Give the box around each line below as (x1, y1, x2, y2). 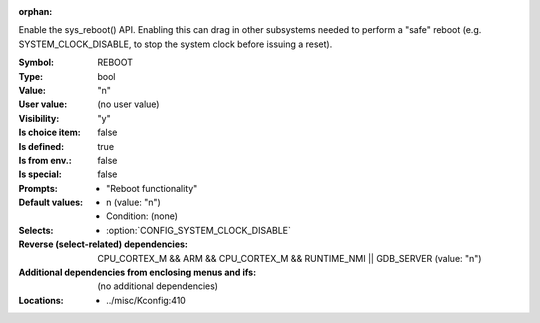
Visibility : (18, 112, 60, 124)
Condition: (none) (106, 210, 179, 222)
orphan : (18, 6, 53, 17)
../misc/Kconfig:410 (106, 294, 187, 306)
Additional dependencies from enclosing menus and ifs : (18, 266, 257, 279)
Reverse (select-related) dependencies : (18, 238, 189, 250)
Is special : (18, 168, 62, 180)
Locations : (18, 294, 64, 306)
